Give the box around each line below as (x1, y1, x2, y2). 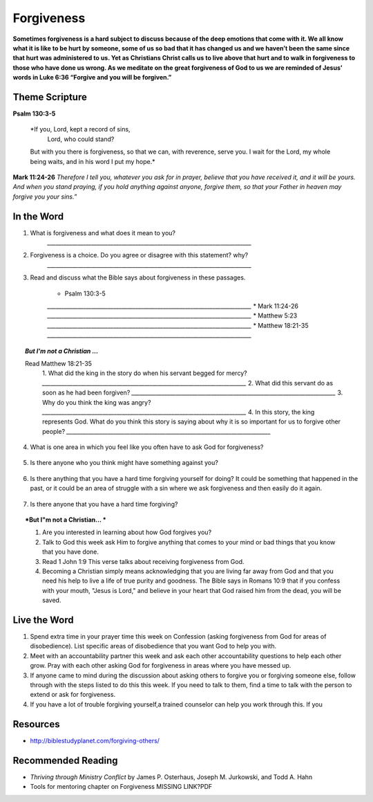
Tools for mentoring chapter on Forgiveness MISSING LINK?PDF (30, 783, 213, 790)
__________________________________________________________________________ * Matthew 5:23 (47, 311, 298, 320)
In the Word (12, 210, 64, 222)
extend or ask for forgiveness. (30, 691, 116, 699)
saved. (42, 596, 61, 605)
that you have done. (42, 547, 99, 556)
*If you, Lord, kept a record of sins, (30, 125, 131, 134)
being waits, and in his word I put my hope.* (30, 157, 155, 165)
